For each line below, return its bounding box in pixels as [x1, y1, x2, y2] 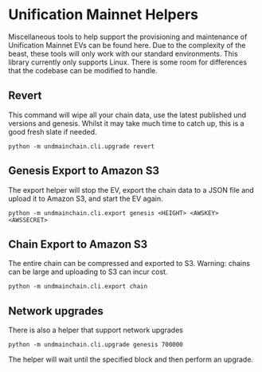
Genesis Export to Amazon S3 [8, 164, 159, 178]
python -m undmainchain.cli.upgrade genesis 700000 [8, 341, 183, 349]
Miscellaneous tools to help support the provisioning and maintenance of [8, 32, 248, 41]
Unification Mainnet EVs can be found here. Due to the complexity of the [8, 40, 246, 49]
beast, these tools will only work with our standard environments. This [8, 49, 238, 58]
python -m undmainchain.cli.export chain [8, 283, 148, 291]
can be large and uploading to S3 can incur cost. [8, 267, 168, 276]
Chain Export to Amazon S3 [8, 237, 148, 251]
